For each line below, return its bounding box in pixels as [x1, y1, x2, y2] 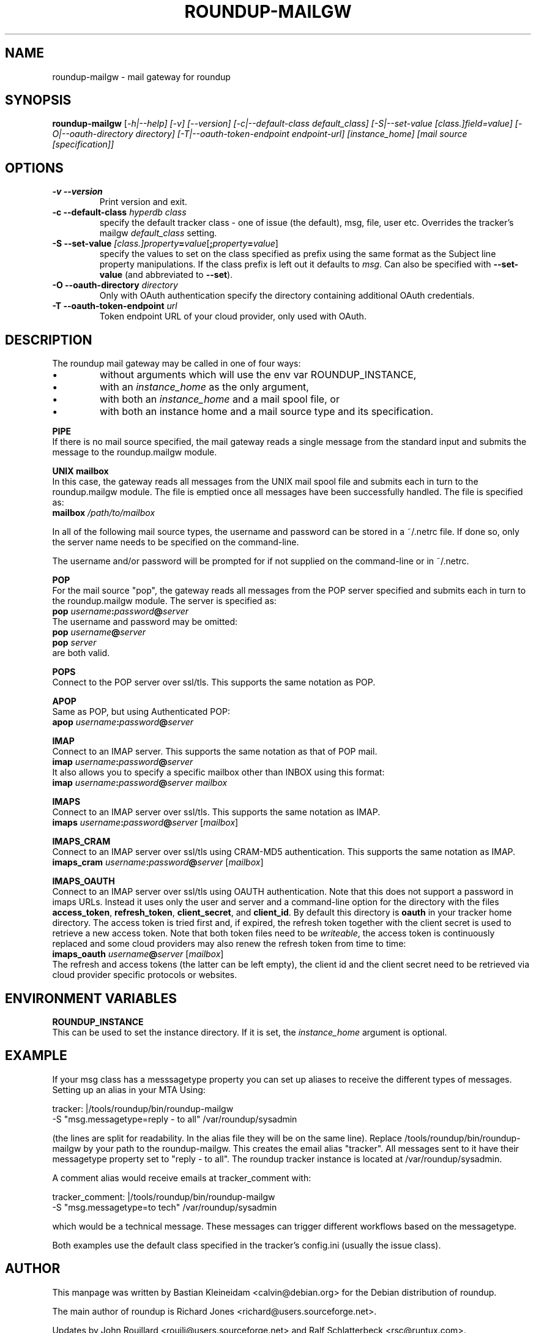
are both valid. [52, 648, 110, 659]
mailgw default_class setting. [99, 228, 217, 239]
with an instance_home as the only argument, [100, 381, 309, 394]
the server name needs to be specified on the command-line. [52, 537, 299, 548]
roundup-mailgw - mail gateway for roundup [52, 71, 231, 82]
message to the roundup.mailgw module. [52, 447, 217, 458]
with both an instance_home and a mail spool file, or [100, 393, 340, 406]
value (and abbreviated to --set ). [99, 269, 233, 280]
